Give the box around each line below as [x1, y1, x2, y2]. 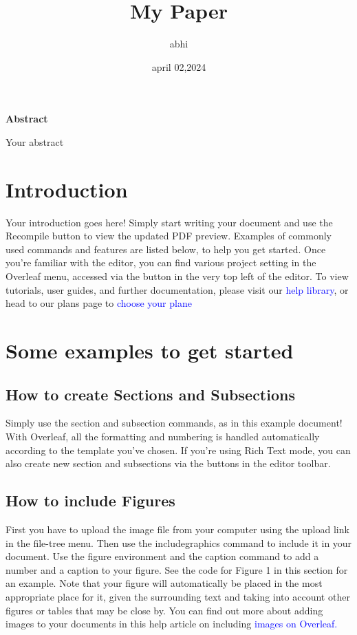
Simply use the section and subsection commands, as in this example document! [6, 416, 343, 430]
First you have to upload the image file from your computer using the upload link [6, 521, 349, 536]
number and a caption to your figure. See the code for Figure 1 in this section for [6, 562, 348, 577]
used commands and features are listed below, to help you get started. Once [6, 241, 326, 256]
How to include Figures [6, 490, 175, 511]
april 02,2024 [151, 59, 206, 74]
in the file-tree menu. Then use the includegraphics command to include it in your [6, 535, 352, 550]
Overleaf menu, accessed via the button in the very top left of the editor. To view [6, 269, 349, 283]
